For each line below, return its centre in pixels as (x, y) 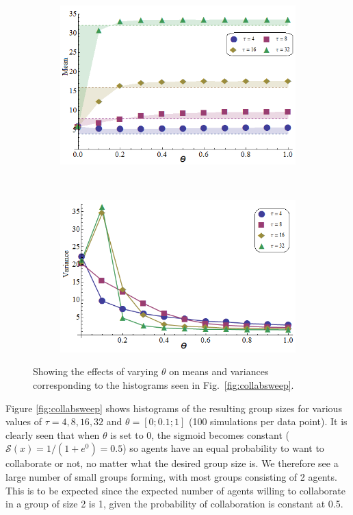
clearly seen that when (53, 434)
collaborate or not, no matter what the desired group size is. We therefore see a (172, 463)
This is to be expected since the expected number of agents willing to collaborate (175, 490)
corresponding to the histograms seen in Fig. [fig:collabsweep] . (164, 385)
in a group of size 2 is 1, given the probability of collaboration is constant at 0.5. (174, 504)
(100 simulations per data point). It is (268, 421)
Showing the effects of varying (96, 371)
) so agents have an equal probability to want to (223, 448)
